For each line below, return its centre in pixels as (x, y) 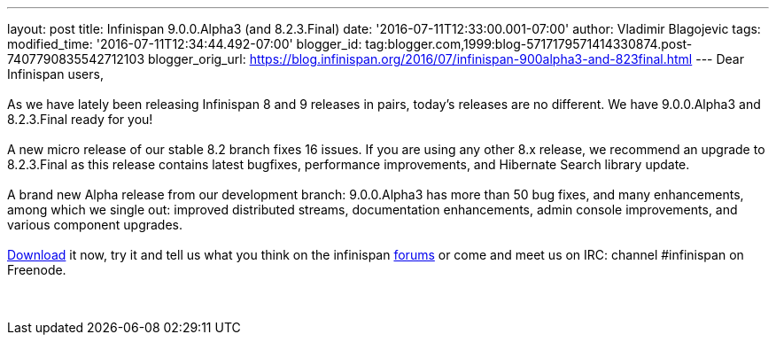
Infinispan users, (55, 74)
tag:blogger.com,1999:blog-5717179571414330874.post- (529, 44)
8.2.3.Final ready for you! (80, 119)
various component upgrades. (95, 225)
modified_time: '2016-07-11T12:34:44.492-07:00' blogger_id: (185, 44)
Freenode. (37, 270)
